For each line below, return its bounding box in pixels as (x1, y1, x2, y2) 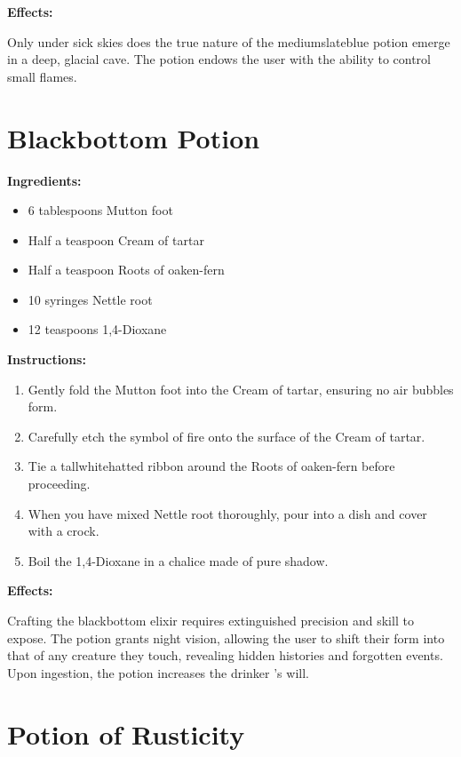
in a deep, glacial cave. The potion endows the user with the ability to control (7, 50, 431, 68)
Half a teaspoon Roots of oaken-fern (28, 260, 225, 279)
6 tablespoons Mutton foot (28, 201, 173, 219)
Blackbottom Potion (7, 119, 260, 155)
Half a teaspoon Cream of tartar (28, 230, 204, 249)
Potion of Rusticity (7, 715, 245, 752)
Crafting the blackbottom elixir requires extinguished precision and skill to (7, 611, 414, 629)
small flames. (7, 67, 77, 85)
